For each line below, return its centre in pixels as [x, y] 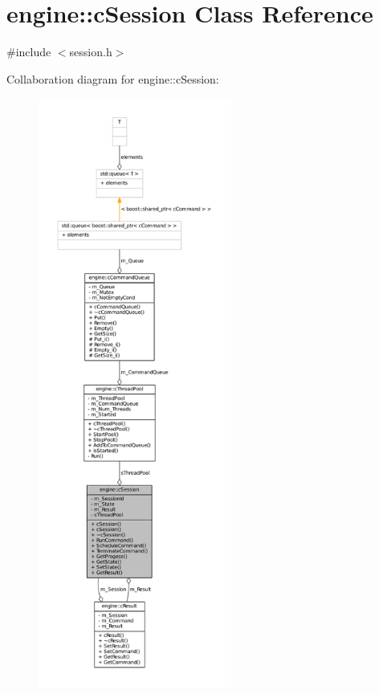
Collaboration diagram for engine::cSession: [113, 78]
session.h [91, 52]
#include [29, 52]
